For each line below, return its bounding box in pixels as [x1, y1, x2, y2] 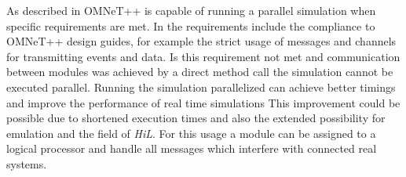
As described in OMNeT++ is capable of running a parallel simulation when [6, 2, 376, 18]
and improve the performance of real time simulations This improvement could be [6, 94, 401, 110]
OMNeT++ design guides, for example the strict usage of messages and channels [6, 33, 397, 49]
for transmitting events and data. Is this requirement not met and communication [6, 48, 401, 64]
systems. [6, 155, 47, 172]
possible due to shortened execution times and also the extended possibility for [6, 110, 386, 126]
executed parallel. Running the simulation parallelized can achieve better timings [6, 78, 396, 95]
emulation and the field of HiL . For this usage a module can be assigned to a [6, 125, 376, 141]
